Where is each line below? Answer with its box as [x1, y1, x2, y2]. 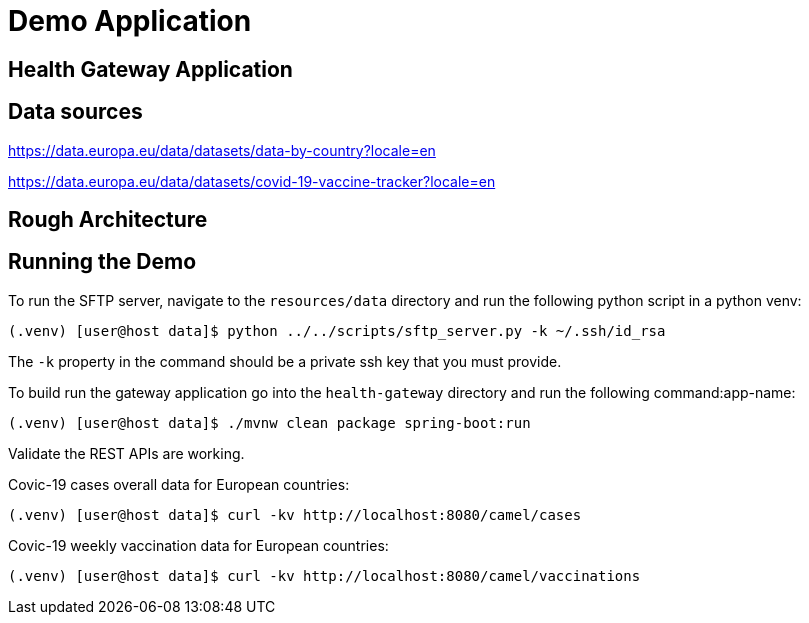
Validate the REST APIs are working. [8, 444, 245, 462]
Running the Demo [8, 249, 197, 275]
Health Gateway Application [8, 56, 293, 82]
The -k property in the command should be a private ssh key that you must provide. [8, 352, 562, 370]
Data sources [8, 99, 143, 125]
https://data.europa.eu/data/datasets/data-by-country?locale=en [8, 141, 436, 159]
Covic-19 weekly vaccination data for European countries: [8, 536, 389, 554]
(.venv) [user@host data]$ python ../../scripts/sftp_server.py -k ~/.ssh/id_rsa [8, 322, 666, 339]
